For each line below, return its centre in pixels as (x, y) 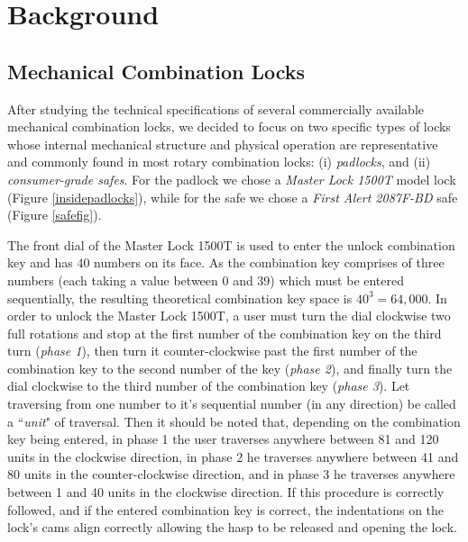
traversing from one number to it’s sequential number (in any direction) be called (232, 404)
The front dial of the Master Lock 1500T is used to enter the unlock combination (231, 244)
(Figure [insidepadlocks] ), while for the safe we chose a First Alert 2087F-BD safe (233, 197)
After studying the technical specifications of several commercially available (216, 108)
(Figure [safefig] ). (55, 215)
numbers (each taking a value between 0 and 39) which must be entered (206, 280)
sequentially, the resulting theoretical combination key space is (180, 298)
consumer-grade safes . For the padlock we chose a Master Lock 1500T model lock (232, 179)
